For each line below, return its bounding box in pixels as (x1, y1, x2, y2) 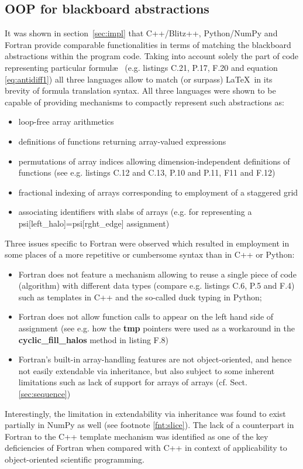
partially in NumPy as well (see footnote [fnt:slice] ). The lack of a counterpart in (5, 419, 294, 431)
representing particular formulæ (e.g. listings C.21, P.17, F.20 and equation (5, 61, 278, 73)
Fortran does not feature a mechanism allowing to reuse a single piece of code (18, 268, 297, 280)
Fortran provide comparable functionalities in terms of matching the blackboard (5, 38, 291, 50)
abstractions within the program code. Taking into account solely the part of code (5, 50, 299, 62)
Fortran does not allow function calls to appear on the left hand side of (18, 310, 274, 323)
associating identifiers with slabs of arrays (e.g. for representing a (18, 206, 252, 218)
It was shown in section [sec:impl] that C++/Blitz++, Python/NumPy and (5, 27, 278, 39)
